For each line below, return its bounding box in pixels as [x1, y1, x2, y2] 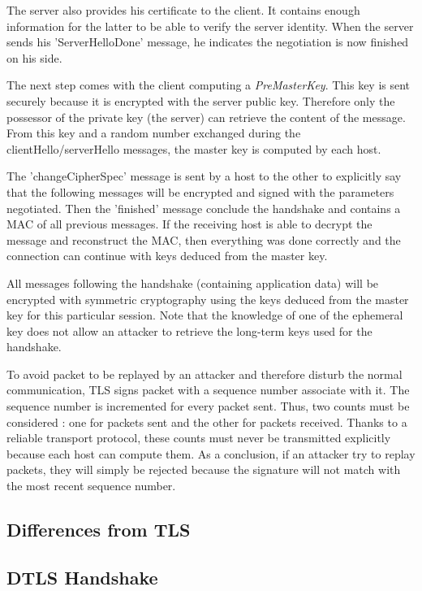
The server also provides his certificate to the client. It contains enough [6, 2, 360, 18]
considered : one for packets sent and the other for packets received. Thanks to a [6, 413, 407, 430]
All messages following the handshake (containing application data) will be [6, 274, 379, 291]
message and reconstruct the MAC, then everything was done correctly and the [6, 231, 401, 248]
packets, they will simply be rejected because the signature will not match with [6, 461, 401, 478]
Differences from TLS [6, 517, 191, 542]
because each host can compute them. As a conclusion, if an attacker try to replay [6, 445, 416, 462]
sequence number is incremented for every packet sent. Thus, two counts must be [6, 398, 410, 415]
